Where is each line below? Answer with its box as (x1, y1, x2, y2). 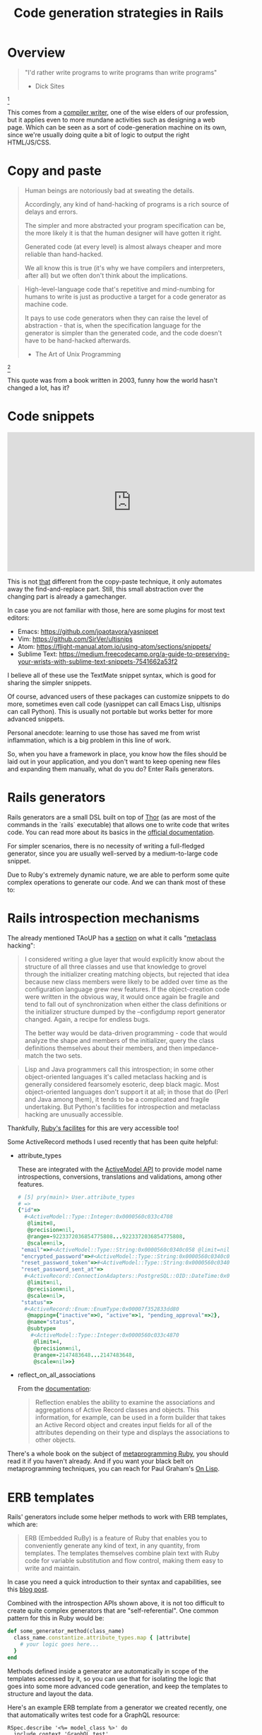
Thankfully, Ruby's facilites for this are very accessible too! (7, 1124, 179, 1132)
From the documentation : (17, 1385, 92, 1393)
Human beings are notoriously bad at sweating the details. (24, 186, 195, 195)
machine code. (24, 299, 69, 309)
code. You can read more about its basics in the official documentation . (7, 828, 215, 836)
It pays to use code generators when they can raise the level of (24, 313, 208, 322)
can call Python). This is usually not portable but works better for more (7, 707, 213, 715)
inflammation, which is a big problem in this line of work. (7, 736, 172, 744)
